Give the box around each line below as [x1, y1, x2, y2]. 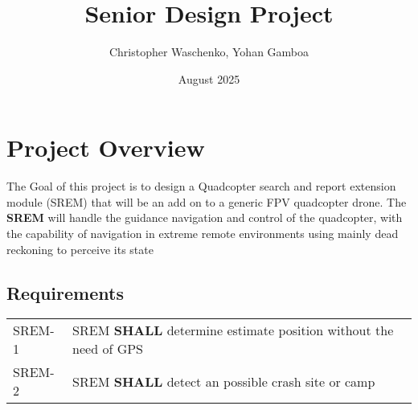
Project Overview [6, 131, 205, 164]
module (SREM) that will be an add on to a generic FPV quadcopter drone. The [6, 193, 407, 210]
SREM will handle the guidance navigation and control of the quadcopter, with [6, 209, 403, 226]
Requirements [6, 280, 124, 305]
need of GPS [72, 339, 143, 359]
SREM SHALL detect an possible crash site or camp [72, 371, 375, 391]
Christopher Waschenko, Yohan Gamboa [109, 43, 309, 60]
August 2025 [178, 70, 240, 87]
